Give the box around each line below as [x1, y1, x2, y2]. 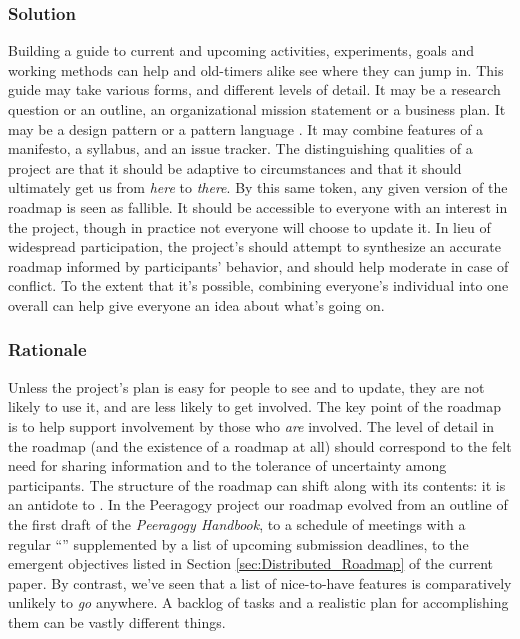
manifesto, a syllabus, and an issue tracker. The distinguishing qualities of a [8, 138, 473, 159]
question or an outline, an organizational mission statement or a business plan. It [8, 99, 506, 119]
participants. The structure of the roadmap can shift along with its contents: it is [8, 474, 506, 495]
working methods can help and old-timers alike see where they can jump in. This [8, 59, 504, 80]
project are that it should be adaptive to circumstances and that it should [8, 157, 462, 178]
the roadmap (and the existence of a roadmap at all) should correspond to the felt [8, 435, 512, 456]
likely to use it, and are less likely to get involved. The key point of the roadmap [8, 396, 502, 417]
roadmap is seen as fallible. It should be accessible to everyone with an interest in [8, 196, 508, 217]
